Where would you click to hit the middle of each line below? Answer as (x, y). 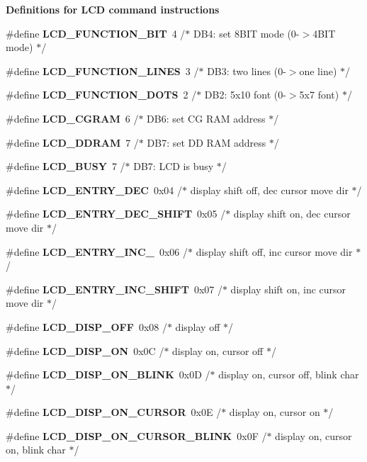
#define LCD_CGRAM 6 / (72, 118)
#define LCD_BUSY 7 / (66, 166)
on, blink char (36, 450)
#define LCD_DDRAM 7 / (72, 142)
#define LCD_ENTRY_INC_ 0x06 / (97, 251)
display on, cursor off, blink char (289, 374)
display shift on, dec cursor (292, 214)
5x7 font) (319, 95)
